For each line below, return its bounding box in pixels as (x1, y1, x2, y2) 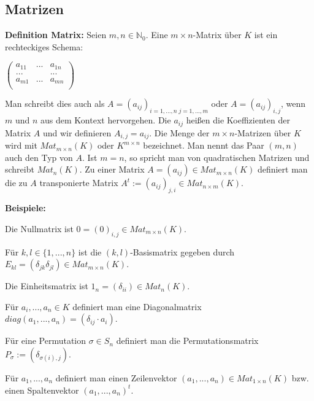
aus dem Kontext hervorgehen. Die (40, 114, 171, 127)
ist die (78, 245, 102, 258)
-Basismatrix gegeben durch (130, 245, 235, 258)
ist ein (254, 28, 278, 41)
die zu (5, 176, 28, 189)
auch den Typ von (5, 150, 73, 163)
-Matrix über (193, 28, 242, 41)
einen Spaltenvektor (5, 383, 79, 396)
